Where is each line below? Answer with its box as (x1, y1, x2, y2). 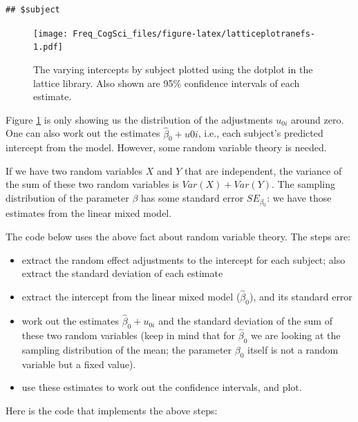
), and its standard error (249, 289, 352, 304)
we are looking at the (251, 328, 341, 343)
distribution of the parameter (6, 191, 129, 205)
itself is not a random (247, 342, 339, 356)
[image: (33, 28, 68, 39)
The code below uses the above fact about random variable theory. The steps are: (6, 229, 350, 244)
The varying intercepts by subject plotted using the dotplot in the (33, 61, 313, 76)
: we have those (267, 191, 332, 205)
